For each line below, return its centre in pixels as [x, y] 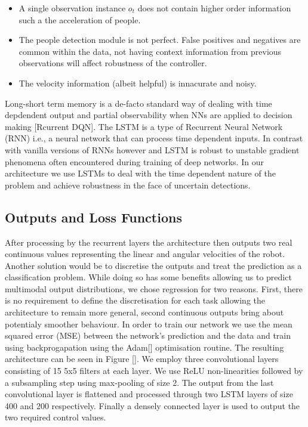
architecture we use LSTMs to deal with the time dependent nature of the [140, 173]
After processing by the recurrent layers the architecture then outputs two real [149, 242]
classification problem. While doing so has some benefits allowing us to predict [148, 277]
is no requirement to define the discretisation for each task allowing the [135, 300]
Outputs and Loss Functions [93, 217]
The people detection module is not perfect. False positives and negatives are [160, 40]
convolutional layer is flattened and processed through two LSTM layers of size [149, 394]
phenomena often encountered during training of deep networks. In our [134, 161]
